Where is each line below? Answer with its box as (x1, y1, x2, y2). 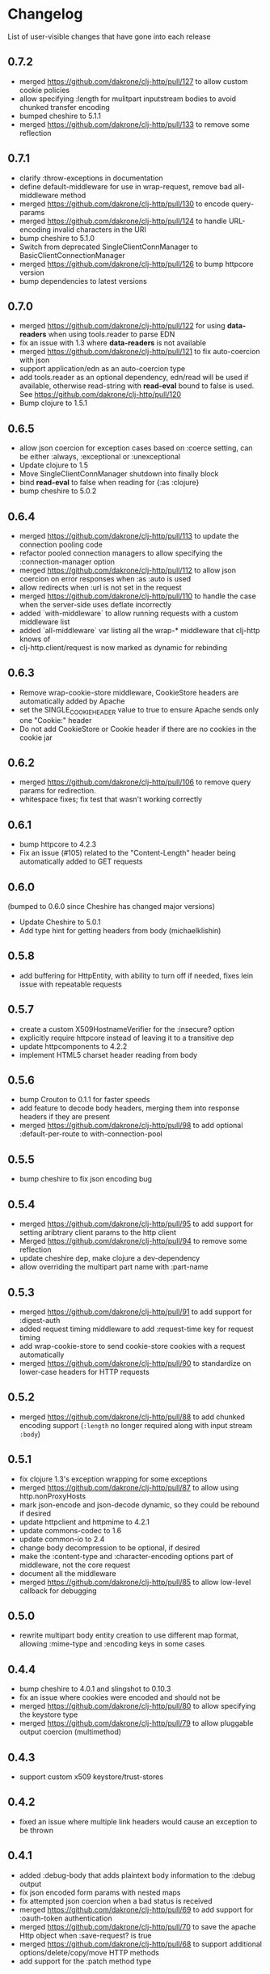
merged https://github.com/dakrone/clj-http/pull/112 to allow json (19, 565, 236, 575)
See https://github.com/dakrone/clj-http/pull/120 (19, 390, 182, 399)
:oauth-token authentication (19, 1913, 112, 1923)
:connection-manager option (19, 557, 115, 566)
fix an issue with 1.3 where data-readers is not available (19, 338, 207, 348)
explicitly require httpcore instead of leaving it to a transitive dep (19, 1033, 234, 1042)
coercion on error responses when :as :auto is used (19, 574, 192, 583)
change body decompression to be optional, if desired (19, 1542, 200, 1553)
